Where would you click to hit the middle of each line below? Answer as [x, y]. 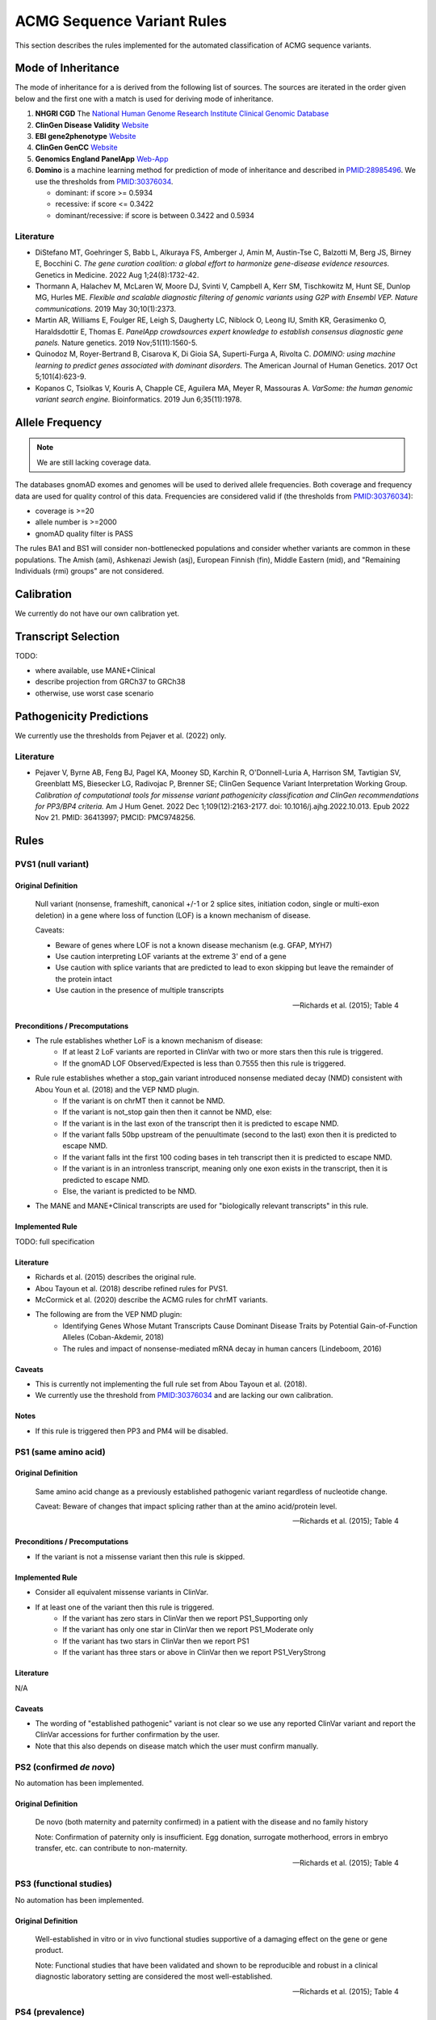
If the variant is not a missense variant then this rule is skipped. [140, 1556]
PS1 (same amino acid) [60, 1452]
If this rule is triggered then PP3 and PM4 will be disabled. [132, 1431]
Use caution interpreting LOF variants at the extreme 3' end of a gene [171, 957]
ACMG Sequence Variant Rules [121, 21]
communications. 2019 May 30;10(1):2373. [106, 309]
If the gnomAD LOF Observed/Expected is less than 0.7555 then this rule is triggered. [204, 1063]
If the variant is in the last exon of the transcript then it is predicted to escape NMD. [201, 1123]
